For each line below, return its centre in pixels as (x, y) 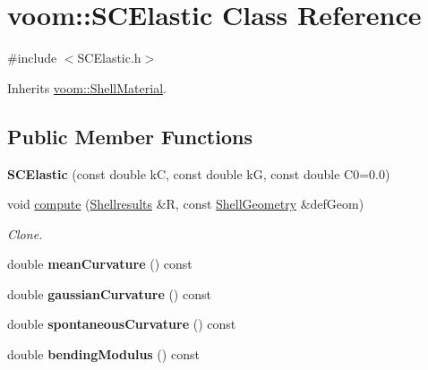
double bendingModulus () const (103, 354)
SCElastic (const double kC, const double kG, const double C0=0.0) (199, 173)
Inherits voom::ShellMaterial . (87, 87)
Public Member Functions (130, 136)
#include (32, 58)
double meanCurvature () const (100, 264)
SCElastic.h (109, 58)
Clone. (25, 233)
